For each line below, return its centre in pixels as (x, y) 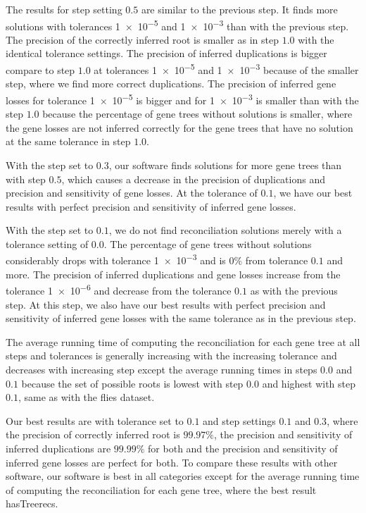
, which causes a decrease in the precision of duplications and (193, 179)
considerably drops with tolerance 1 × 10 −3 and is (116, 259)
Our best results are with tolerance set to (95, 420)
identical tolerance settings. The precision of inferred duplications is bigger (166, 53)
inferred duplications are (58, 448)
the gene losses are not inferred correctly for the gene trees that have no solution (179, 127)
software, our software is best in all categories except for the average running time (183, 476)
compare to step (40, 69)
